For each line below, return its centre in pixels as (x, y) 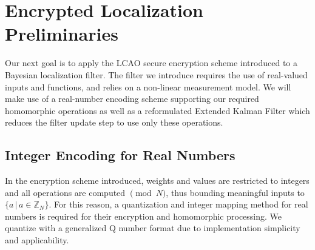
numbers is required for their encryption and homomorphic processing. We (144, 216)
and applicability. (37, 240)
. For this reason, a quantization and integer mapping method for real (178, 204)
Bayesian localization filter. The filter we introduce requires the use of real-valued (156, 74)
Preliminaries (62, 34)
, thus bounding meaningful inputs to (235, 192)
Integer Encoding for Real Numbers (120, 155)
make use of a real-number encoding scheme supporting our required (132, 99)
